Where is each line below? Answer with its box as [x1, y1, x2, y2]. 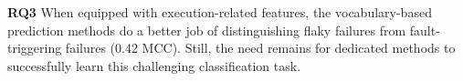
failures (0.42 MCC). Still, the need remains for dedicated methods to [65, 38, 456, 57]
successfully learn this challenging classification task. [7, 56, 301, 75]
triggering [7, 38, 62, 57]
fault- [409, 20, 440, 39]
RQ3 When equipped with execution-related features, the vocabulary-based [7, 3, 432, 21]
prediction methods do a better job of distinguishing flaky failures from [7, 20, 406, 39]
